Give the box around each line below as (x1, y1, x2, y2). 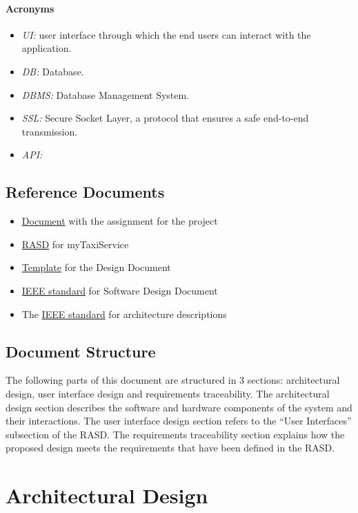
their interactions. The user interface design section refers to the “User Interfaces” (6, 413, 352, 428)
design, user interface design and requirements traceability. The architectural (6, 386, 330, 400)
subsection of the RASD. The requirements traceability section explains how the (6, 427, 345, 441)
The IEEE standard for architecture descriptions (21, 306, 227, 321)
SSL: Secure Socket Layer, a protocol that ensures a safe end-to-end (21, 111, 309, 125)
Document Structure (6, 340, 156, 362)
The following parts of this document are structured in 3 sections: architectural (6, 373, 340, 387)
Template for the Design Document (21, 260, 171, 274)
